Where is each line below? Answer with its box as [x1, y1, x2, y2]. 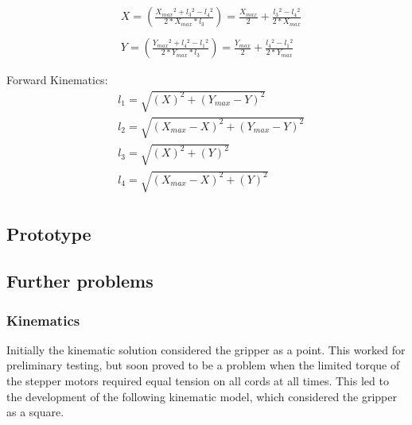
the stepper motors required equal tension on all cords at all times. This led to [6, 373, 389, 388]
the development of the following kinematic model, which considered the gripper [6, 388, 397, 404]
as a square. [6, 404, 64, 420]
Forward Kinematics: [6, 71, 108, 88]
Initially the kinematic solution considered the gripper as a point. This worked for [6, 341, 406, 357]
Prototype [6, 222, 91, 246]
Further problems [6, 269, 154, 293]
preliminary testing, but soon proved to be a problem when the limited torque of [6, 357, 400, 373]
